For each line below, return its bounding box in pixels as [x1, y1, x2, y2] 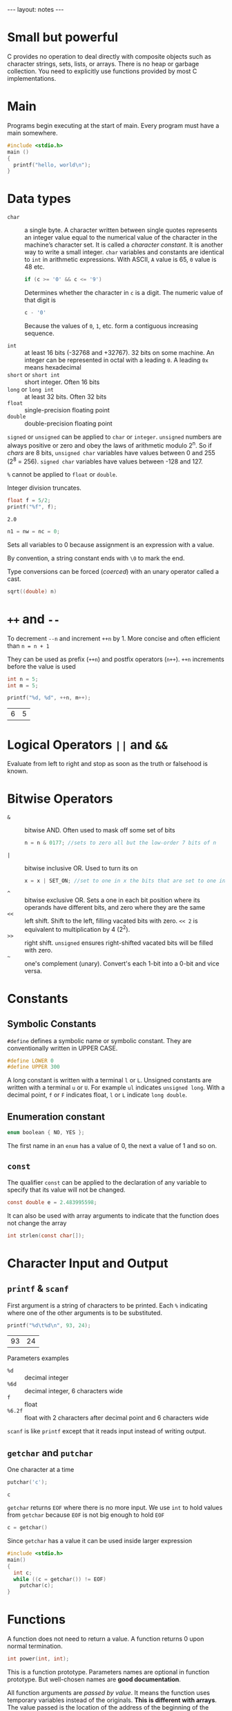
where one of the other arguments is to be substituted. [7, 1308, 162, 1317]
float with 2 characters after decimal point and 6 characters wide [24, 1414, 209, 1422]
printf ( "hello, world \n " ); [13, 161, 91, 169]
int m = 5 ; [7, 682, 39, 689]
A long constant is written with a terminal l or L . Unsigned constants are [7, 1076, 212, 1084]
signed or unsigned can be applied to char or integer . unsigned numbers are [7, 432, 222, 441]
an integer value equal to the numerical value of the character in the [24, 233, 217, 242]
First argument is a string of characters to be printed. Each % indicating [7, 1301, 209, 1310]
